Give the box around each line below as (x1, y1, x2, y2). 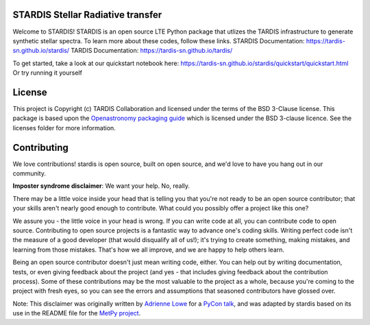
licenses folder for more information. (12, 123, 116, 132)
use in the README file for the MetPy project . (12, 309, 141, 317)
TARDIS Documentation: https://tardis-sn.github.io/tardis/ (71, 47, 233, 55)
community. (12, 169, 46, 178)
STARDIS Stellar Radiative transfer (12, 9, 162, 21)
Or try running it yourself (12, 69, 82, 77)
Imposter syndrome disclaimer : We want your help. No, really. (12, 182, 190, 190)
